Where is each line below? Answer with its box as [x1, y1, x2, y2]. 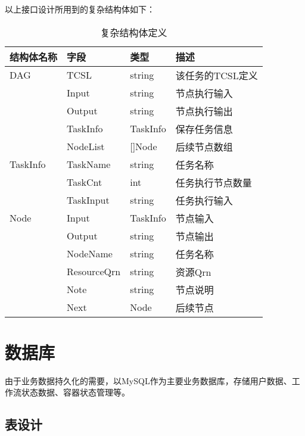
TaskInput [67, 193, 110, 207]
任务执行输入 [175, 193, 233, 207]
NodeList [67, 139, 105, 154]
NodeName [67, 247, 113, 261]
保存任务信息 [175, 122, 233, 136]
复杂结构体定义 [100, 25, 167, 39]
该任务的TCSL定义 [175, 68, 258, 82]
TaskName [67, 157, 111, 172]
